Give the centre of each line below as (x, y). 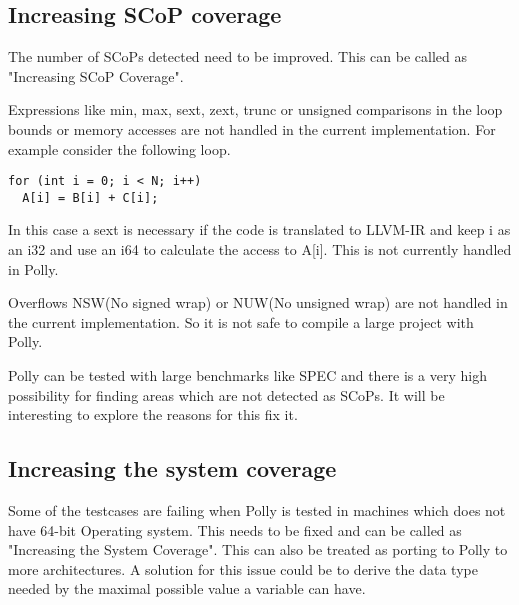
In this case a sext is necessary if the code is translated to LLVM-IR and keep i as (259, 229)
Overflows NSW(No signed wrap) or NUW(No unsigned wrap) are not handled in (258, 302)
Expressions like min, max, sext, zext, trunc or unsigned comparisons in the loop (255, 109)
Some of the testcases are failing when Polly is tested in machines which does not (257, 510)
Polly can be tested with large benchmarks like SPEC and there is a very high (247, 375)
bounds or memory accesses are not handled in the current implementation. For (252, 128)
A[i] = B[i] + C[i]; (90, 197)
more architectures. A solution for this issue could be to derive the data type (243, 568)
